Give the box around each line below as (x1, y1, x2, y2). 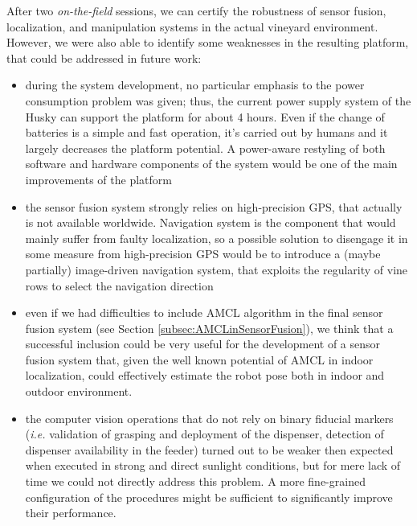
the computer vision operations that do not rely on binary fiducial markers (25, 409, 394, 426)
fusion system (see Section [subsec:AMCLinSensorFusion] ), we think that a (25, 319, 394, 336)
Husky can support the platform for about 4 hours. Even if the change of (25, 108, 385, 125)
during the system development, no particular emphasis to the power (25, 76, 365, 93)
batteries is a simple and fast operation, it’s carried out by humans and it (25, 124, 388, 141)
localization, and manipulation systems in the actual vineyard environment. (6, 18, 378, 35)
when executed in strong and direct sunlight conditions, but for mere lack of (25, 457, 401, 474)
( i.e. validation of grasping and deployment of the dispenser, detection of (25, 425, 384, 442)
